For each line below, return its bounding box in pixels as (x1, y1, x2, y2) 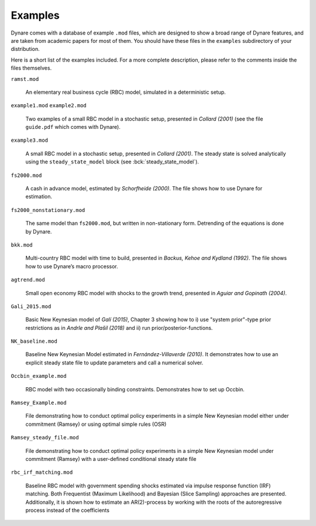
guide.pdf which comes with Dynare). (25, 124, 121, 131)
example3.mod (11, 137, 49, 144)
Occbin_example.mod (11, 373, 67, 380)
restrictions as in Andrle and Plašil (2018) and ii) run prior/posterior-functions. (25, 324, 213, 331)
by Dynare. (25, 228, 52, 235)
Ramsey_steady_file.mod (11, 434, 79, 441)
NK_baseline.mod (11, 338, 58, 345)
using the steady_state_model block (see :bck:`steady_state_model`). (25, 158, 199, 165)
